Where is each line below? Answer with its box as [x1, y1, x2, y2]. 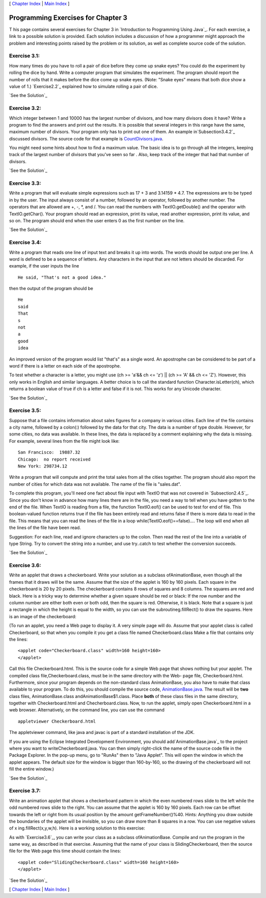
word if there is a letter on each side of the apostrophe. [9, 363, 121, 369]
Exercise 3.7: [9, 787, 41, 794]
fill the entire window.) [9, 766, 54, 772]
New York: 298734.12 [18, 464, 67, 469]
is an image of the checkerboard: [9, 613, 76, 619]
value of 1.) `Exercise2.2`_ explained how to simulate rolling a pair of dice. [9, 84, 158, 89]
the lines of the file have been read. [9, 525, 81, 531]
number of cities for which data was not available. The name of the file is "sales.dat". [9, 481, 181, 487]
